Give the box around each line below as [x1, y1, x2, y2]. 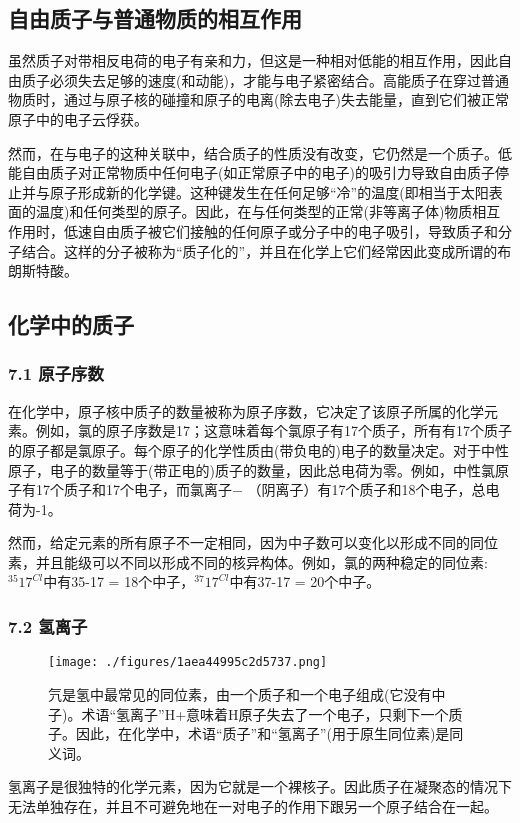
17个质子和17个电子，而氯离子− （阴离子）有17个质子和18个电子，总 [35, 479, 486, 500]
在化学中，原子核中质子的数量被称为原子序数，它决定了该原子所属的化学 [8, 400, 484, 421]
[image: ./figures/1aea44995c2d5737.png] [48, 655, 328, 670]
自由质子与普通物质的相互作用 [8, 3, 302, 34]
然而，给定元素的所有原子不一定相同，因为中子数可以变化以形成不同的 [8, 532, 470, 553]
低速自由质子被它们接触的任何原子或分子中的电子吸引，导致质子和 [63, 220, 498, 241]
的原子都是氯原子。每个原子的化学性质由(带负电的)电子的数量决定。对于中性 [8, 439, 509, 460]
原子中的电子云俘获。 [8, 108, 148, 129]
